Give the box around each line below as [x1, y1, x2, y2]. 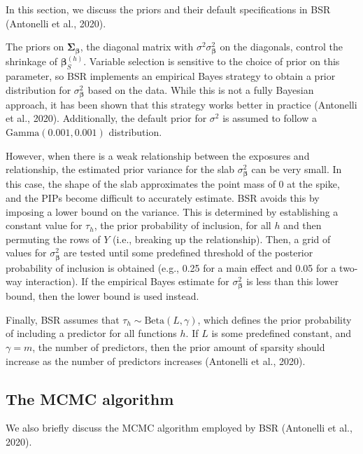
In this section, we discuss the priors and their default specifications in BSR [6, 2, 331, 16]
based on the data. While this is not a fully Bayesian [87, 82, 314, 97]
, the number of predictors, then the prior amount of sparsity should [32, 340, 325, 355]
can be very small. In [251, 162, 342, 177]
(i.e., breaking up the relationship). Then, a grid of [112, 231, 331, 246]
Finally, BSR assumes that [6, 312, 120, 326]
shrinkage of [6, 54, 58, 69]
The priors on [6, 39, 64, 54]
